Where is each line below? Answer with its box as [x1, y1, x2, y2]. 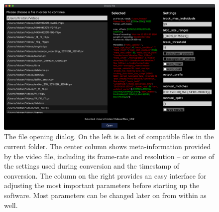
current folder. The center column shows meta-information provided [4, 141, 211, 151]
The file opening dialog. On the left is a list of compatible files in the [4, 131, 214, 142]
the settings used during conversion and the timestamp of [4, 161, 180, 171]
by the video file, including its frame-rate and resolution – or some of [4, 151, 215, 161]
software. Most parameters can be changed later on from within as [4, 190, 207, 200]
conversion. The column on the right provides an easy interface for [4, 170, 207, 181]
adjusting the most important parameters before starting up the [4, 180, 200, 191]
